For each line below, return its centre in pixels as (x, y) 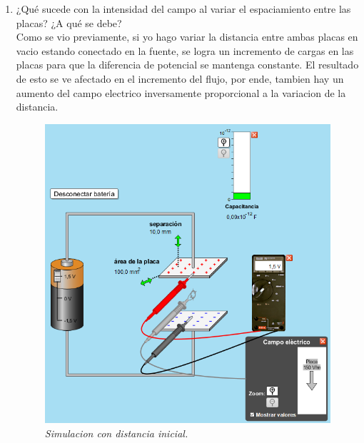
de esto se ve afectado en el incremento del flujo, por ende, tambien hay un (180, 78)
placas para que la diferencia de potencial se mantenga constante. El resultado (187, 65)
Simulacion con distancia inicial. (116, 433)
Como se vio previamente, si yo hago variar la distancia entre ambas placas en (187, 37)
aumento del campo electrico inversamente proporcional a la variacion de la (181, 92)
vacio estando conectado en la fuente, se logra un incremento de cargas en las (185, 50)
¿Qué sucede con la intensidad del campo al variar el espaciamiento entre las (183, 9)
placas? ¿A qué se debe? (69, 22)
